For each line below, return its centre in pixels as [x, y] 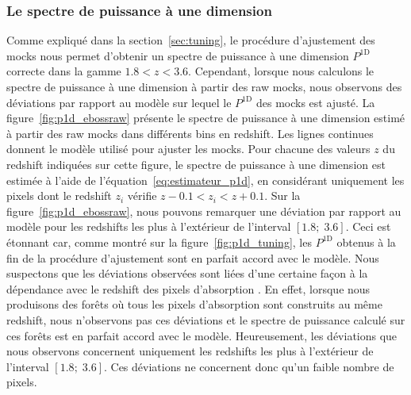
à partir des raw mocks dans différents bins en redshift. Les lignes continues [190, 133]
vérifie [142, 196]
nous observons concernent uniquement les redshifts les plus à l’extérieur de [190, 351]
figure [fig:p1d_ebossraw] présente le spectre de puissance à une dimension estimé [206, 118]
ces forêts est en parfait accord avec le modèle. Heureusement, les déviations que [202, 335]
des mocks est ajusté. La [315, 102]
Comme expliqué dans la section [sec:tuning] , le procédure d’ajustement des [191, 40]
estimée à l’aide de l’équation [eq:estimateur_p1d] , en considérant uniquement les [205, 180]
